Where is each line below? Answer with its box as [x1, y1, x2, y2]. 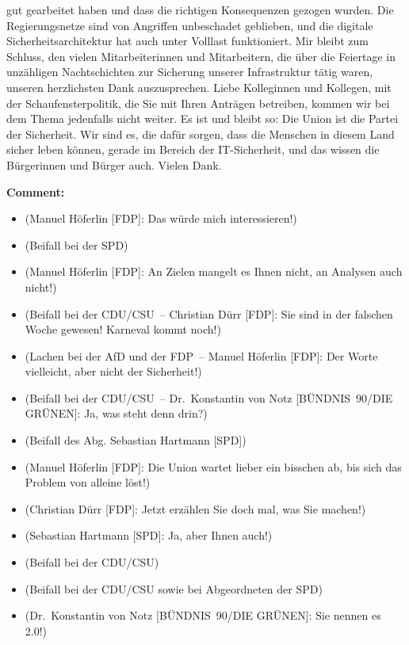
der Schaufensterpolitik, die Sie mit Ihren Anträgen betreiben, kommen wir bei [6, 94, 390, 111]
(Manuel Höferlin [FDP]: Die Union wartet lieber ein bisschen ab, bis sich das [25, 458, 402, 475]
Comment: [6, 183, 65, 200]
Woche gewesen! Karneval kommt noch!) [25, 321, 221, 338]
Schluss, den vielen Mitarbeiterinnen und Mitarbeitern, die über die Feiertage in [6, 48, 396, 64]
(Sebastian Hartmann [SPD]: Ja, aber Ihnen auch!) [25, 527, 273, 544]
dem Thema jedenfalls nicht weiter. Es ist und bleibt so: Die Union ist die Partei [6, 110, 399, 127]
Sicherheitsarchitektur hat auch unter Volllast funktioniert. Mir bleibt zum [6, 32, 369, 49]
